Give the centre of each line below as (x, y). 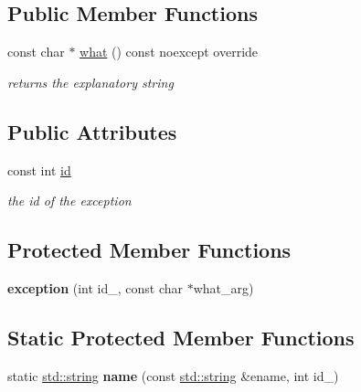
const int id (39, 170)
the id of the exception (69, 201)
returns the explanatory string (90, 82)
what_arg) (223, 287)
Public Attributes (92, 131)
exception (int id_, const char (96, 287)
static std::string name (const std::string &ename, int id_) (173, 375)
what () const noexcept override (169, 52)
